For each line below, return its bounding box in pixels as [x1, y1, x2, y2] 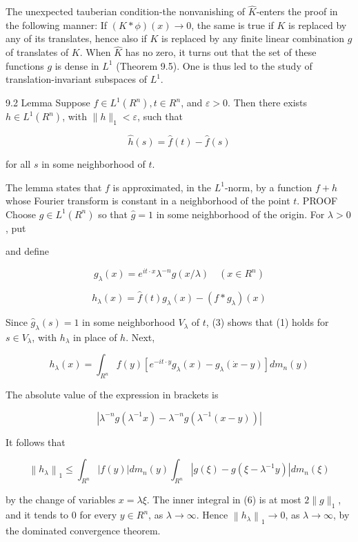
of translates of [6, 45, 69, 59]
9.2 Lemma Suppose [6, 95, 90, 109]
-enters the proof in [256, 4, 338, 19]
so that [98, 206, 128, 221]
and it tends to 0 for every [6, 507, 117, 522]
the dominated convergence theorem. [6, 523, 161, 537]
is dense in [54, 58, 99, 72]
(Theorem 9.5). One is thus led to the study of [116, 58, 312, 72]
